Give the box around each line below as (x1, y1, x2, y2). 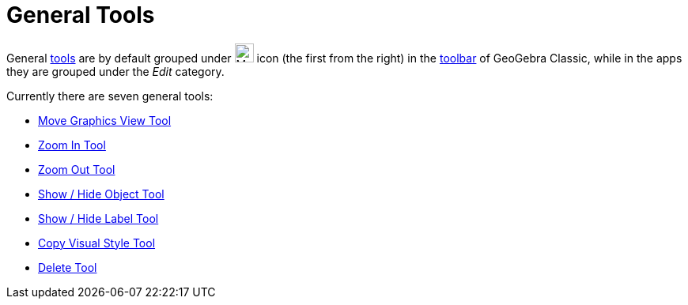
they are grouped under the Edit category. (6, 64, 225, 78)
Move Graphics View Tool (38, 113, 172, 127)
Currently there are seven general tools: (6, 88, 214, 103)
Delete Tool (38, 260, 97, 274)
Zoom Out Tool (38, 162, 115, 176)
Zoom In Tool (38, 137, 106, 152)
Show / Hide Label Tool (38, 211, 159, 225)
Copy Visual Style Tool (38, 235, 156, 250)
